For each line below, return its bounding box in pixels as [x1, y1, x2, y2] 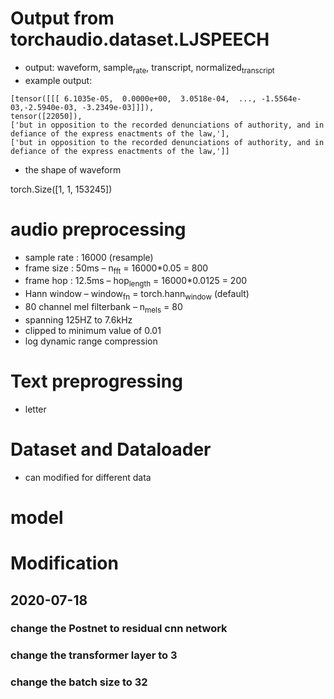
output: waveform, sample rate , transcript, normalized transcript [24, 61, 275, 76]
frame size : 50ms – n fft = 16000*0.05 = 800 [24, 262, 209, 276]
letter [24, 403, 47, 415]
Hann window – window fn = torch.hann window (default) [24, 288, 250, 302]
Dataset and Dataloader [10, 438, 212, 461]
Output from [10, 7, 115, 30]
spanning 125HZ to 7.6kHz [24, 313, 133, 326]
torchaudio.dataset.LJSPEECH [10, 28, 270, 51]
